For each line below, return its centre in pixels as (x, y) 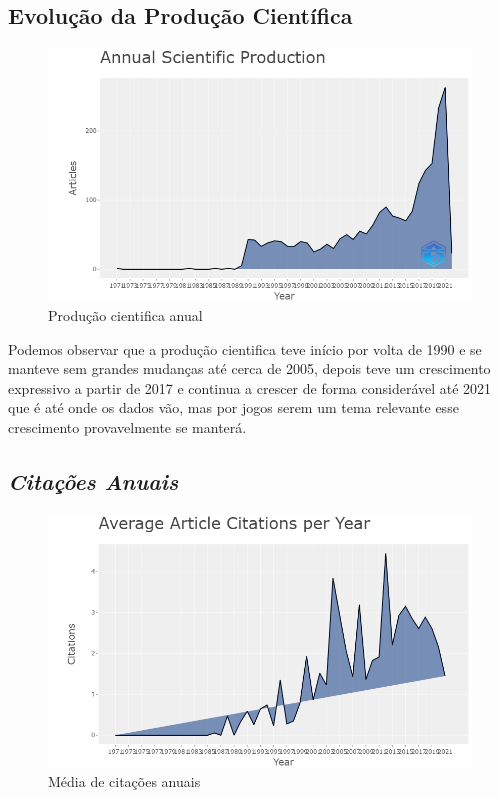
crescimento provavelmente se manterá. (127, 426)
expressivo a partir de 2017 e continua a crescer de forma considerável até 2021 (250, 387)
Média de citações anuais (124, 780)
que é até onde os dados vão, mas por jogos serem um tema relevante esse (233, 407)
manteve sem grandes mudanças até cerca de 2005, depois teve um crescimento (249, 368)
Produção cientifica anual (125, 314)
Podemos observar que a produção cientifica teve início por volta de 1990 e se (245, 348)
